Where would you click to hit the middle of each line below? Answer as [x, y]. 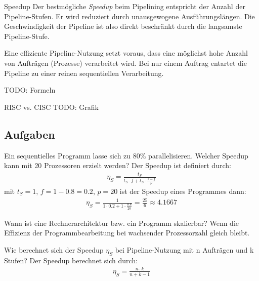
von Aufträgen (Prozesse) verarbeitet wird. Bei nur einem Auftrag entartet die [125, 63]
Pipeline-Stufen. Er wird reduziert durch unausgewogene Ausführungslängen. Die [129, 16]
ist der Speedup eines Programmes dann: [183, 191]
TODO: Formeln [30, 90]
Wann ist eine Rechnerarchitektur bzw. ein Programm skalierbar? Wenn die [122, 223]
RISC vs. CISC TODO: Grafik [51, 107]
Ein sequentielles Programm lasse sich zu [68, 155]
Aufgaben [30, 134]
